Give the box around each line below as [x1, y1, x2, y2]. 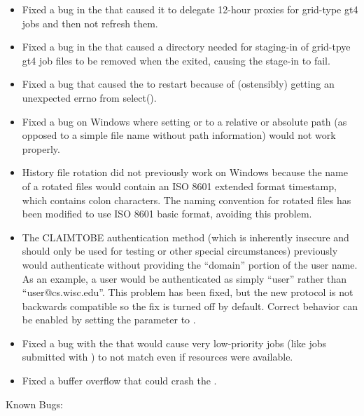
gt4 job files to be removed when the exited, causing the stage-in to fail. [22, 53, 330, 67]
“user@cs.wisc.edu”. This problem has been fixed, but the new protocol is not [22, 285, 353, 300]
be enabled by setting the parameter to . [22, 312, 196, 327]
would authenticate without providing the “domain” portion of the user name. [22, 257, 358, 271]
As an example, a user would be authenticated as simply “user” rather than [22, 271, 347, 286]
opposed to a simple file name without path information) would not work [22, 128, 336, 142]
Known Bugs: [6, 396, 63, 411]
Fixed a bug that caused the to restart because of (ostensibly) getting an [22, 76, 335, 91]
